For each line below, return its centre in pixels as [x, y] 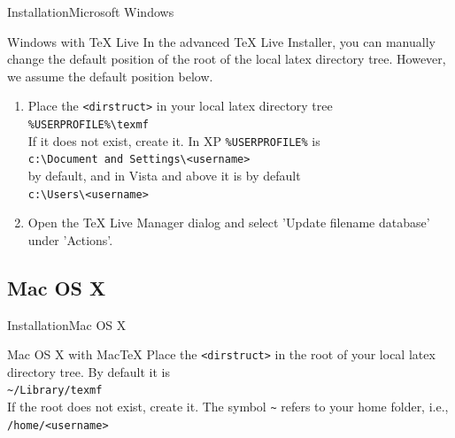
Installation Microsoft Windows [91, 12]
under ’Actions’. [70, 239]
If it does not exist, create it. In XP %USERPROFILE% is [174, 140]
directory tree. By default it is [89, 371]
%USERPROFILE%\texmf [88, 125]
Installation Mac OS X [67, 324]
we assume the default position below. [110, 76]
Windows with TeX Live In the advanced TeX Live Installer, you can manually [221, 41]
